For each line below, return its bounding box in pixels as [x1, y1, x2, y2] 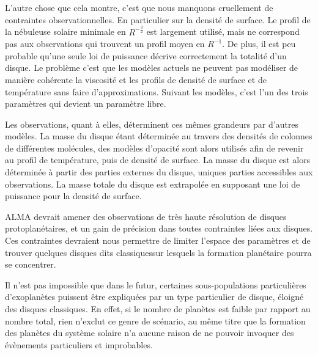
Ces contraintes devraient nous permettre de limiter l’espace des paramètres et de [5, 234, 311, 247]
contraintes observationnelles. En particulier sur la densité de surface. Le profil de [5, 13, 311, 26]
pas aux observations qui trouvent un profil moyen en [5, 37, 205, 50]
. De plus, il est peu [222, 37, 296, 50]
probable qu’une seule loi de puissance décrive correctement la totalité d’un [5, 49, 287, 62]
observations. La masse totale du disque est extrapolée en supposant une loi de [5, 177, 300, 190]
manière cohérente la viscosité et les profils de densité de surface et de [5, 73, 267, 86]
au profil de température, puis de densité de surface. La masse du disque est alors [5, 153, 311, 166]
